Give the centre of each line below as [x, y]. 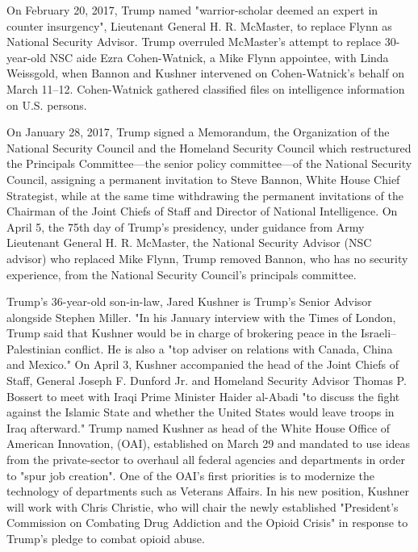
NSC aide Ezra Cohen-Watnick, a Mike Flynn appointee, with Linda [219, 57]
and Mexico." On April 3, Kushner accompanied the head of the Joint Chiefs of [203, 364]
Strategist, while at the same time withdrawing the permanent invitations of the [205, 195]
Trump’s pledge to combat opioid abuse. [106, 538]
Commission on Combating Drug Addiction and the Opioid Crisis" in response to [207, 523]
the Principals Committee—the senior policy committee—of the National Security [209, 163]
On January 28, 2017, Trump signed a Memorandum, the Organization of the [198, 132]
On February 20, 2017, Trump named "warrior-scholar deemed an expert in [192, 10]
